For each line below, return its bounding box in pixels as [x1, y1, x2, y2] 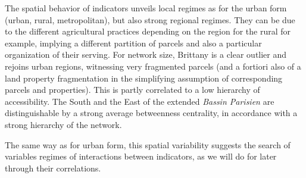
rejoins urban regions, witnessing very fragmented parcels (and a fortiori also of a [5, 60, 301, 72]
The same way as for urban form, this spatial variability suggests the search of [5, 138, 291, 151]
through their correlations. [5, 161, 101, 174]
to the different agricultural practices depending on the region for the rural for [5, 25, 291, 38]
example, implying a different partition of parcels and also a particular [5, 36, 262, 49]
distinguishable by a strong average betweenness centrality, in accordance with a [5, 107, 298, 119]
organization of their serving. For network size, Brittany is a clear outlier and [5, 48, 287, 61]
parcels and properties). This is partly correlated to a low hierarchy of [5, 83, 260, 96]
